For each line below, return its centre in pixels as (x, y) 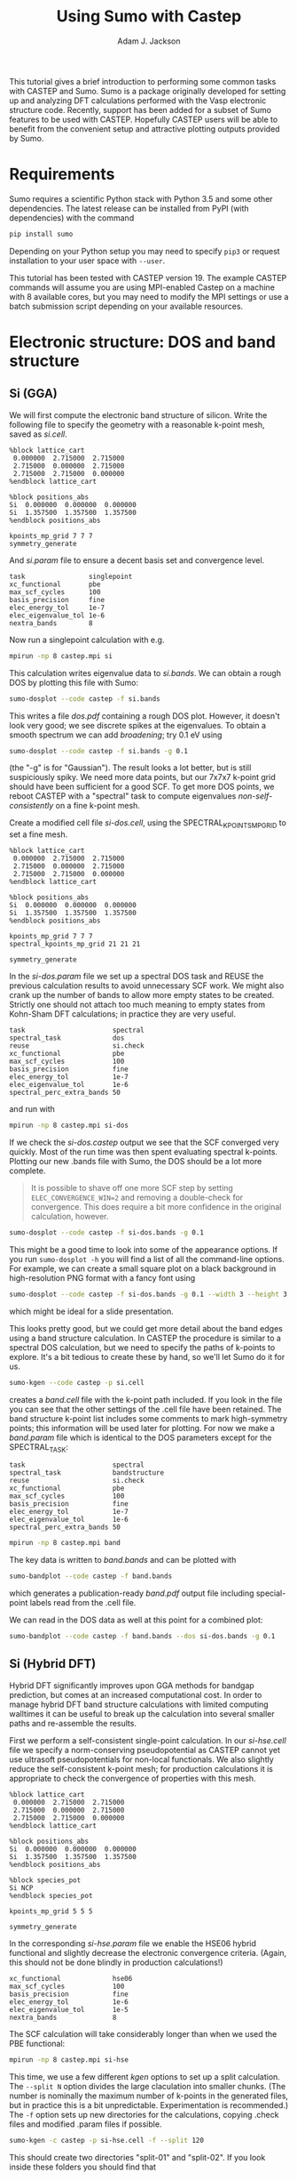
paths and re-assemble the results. (73, 1723)
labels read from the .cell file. (83, 1603)
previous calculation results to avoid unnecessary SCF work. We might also (147, 986)
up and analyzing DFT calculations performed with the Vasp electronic (138, 101)
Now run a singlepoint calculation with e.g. (87, 640)
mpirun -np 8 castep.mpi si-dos (69, 1126)
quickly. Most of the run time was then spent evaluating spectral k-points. (143, 1152)
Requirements (62, 174)
